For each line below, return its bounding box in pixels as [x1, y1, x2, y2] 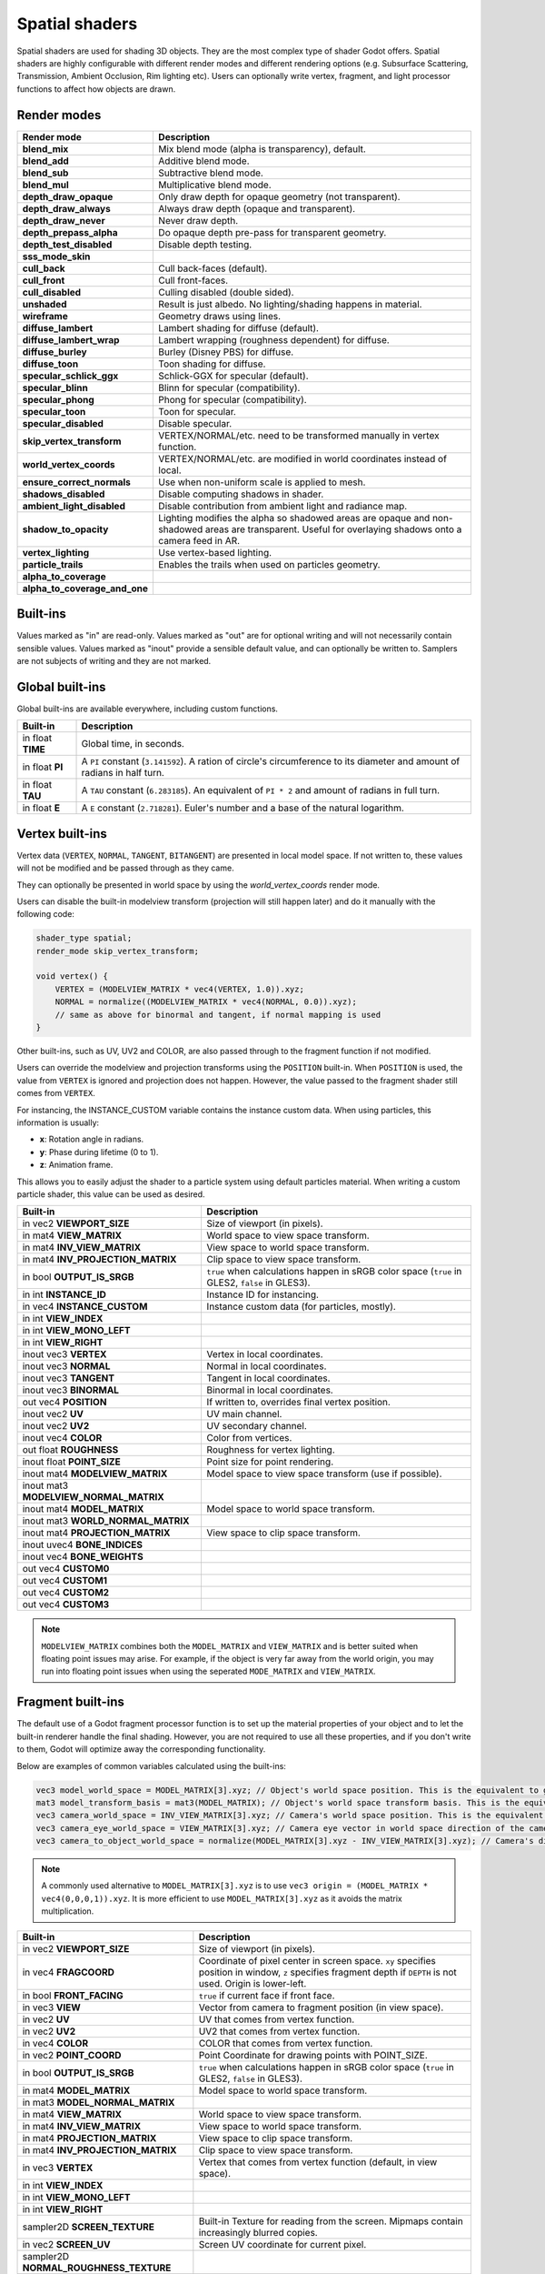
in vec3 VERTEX [22, 2161, 94, 2174]
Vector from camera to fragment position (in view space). [198, 2001, 444, 2014]
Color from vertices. [206, 1432, 292, 1444]
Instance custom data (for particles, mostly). [206, 1301, 397, 1313]
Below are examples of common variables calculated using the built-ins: [16, 1760, 286, 1771]
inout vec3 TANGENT [22, 1372, 115, 1384]
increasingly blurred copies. [198, 2226, 318, 2239]
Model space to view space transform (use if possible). [206, 1467, 442, 1480]
